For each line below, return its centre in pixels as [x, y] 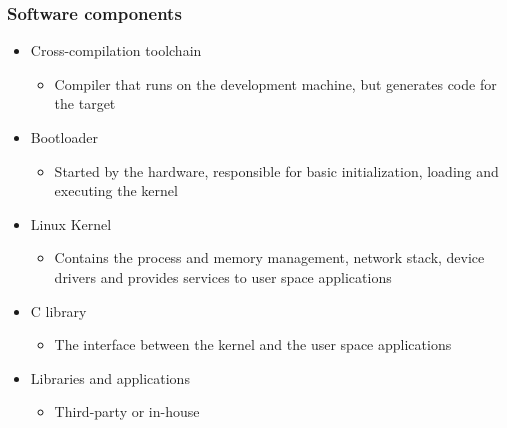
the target [85, 103]
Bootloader [64, 137]
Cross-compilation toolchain [116, 50]
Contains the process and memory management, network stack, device [269, 257]
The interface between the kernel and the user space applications [253, 344]
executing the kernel [116, 190]
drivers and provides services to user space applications [223, 276]
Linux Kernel [71, 223]
